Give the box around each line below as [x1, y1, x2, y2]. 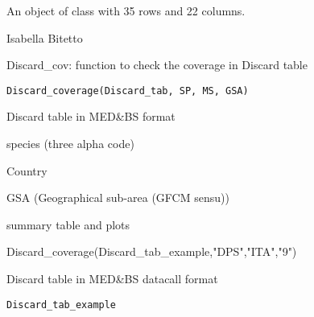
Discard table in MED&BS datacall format [6, 270, 218, 286]
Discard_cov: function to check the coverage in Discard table [6, 56, 308, 73]
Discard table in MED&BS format [6, 108, 176, 125]
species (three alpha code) [6, 135, 134, 152]
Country [6, 162, 48, 179]
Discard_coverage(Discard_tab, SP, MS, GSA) [6, 84, 249, 97]
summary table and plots [6, 216, 130, 233]
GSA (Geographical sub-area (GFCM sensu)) [6, 189, 229, 206]
